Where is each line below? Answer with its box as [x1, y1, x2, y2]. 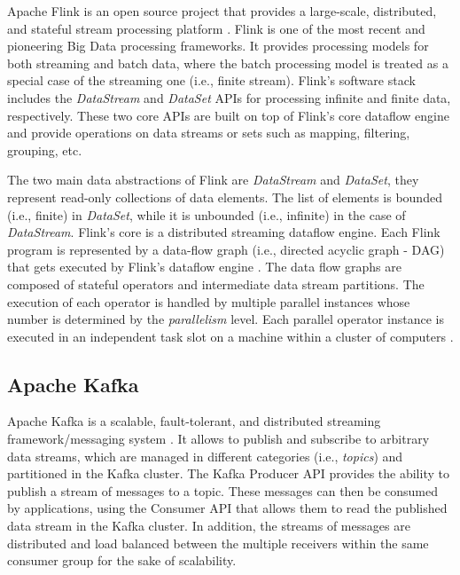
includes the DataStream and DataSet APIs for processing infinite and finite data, [7, 88, 451, 106]
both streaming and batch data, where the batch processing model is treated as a [7, 53, 448, 72]
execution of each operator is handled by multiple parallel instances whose [7, 292, 410, 311]
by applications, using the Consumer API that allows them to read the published [7, 499, 448, 517]
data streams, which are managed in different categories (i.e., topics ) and [7, 446, 403, 465]
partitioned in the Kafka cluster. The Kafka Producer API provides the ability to [7, 464, 449, 483]
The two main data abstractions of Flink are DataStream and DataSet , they [7, 170, 419, 189]
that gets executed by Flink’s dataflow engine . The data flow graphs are [7, 257, 402, 276]
